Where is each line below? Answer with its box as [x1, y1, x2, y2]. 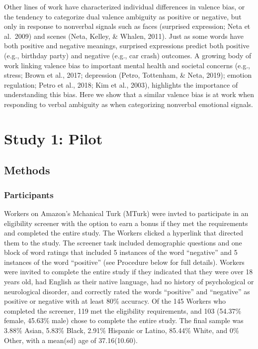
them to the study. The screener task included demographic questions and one [4, 237, 242, 247]
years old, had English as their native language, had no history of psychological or [4, 276, 254, 287]
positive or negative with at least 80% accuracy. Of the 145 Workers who [4, 296, 226, 306]
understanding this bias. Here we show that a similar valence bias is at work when [4, 89, 255, 100]
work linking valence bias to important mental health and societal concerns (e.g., [4, 60, 251, 70]
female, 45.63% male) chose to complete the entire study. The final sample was [4, 315, 244, 326]
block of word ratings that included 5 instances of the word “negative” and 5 [4, 247, 238, 257]
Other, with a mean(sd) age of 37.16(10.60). [4, 335, 138, 345]
